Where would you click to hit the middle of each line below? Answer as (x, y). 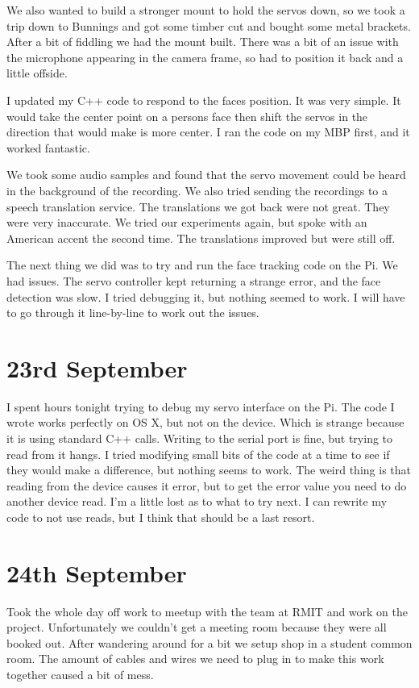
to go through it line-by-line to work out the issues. (133, 313)
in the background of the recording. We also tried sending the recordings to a (197, 190)
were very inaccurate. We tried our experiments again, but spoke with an (187, 222)
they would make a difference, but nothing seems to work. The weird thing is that (209, 470)
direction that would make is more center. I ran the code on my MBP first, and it (208, 132)
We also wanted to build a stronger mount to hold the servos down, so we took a (206, 10)
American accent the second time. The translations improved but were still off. (201, 238)
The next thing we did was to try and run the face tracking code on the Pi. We (202, 265)
